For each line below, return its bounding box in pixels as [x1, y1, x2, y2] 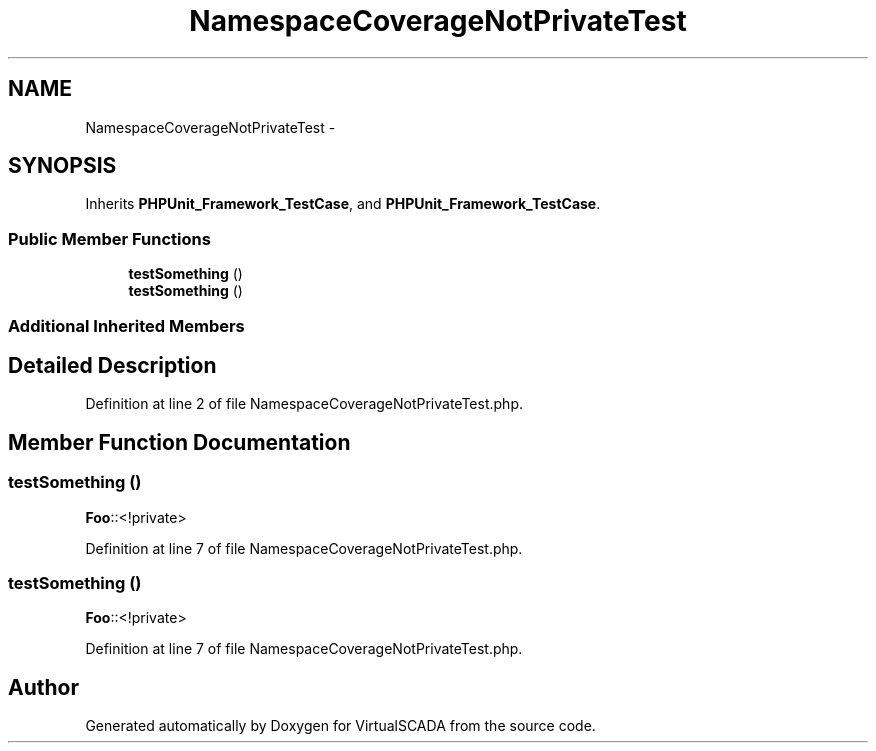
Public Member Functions [8, 228, 211, 249]
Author [8, 674, 79, 700]
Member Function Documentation [8, 429, 351, 455]
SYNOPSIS [8, 153, 117, 179]
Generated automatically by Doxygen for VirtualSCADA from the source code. [85, 717, 596, 735]
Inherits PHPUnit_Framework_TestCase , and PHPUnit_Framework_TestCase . [85, 195, 601, 213]
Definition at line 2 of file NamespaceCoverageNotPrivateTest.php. [85, 395, 523, 413]
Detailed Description [8, 352, 217, 378]
